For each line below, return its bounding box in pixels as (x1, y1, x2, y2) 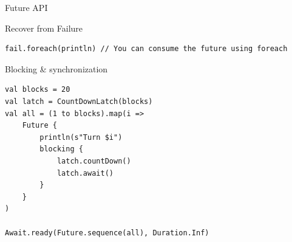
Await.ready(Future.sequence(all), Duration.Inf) (5, 228, 209, 237)
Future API (5, 1, 48, 13)
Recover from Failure (5, 21, 83, 34)
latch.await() (56, 168, 114, 178)
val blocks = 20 (5, 85, 70, 94)
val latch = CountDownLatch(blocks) (5, 97, 153, 106)
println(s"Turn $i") (39, 133, 123, 142)
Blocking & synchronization (5, 62, 108, 75)
